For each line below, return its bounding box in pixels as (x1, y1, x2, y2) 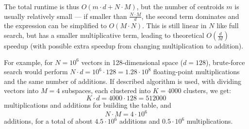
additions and (119, 116, 160, 126)
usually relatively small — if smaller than (4, 11, 127, 21)
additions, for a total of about (4, 116, 93, 126)
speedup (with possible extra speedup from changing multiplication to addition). (4, 41, 244, 51)
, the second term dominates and (141, 11, 239, 21)
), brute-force (205, 57, 245, 67)
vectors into (4, 85, 39, 96)
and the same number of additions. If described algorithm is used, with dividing (4, 76, 241, 86)
